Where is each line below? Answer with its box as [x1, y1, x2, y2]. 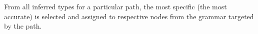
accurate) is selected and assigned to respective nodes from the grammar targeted [4, 11, 254, 21]
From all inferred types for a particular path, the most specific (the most [4, 1, 227, 11]
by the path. [4, 21, 42, 31]
